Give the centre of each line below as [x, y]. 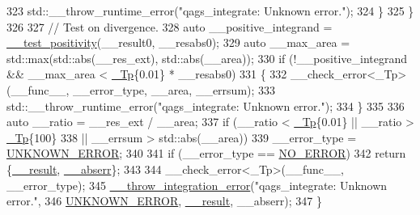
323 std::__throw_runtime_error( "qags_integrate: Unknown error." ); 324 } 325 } [210, 11]
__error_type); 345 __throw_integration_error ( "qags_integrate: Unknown [197, 185]
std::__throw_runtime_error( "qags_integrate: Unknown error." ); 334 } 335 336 [206, 105]
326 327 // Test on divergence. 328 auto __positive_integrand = [170, 26]
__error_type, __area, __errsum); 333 [174, 89]
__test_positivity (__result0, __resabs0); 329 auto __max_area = [178, 42]
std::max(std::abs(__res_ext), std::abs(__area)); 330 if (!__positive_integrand [207, 58]
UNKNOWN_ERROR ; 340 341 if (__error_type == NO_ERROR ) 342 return [206, 153]
